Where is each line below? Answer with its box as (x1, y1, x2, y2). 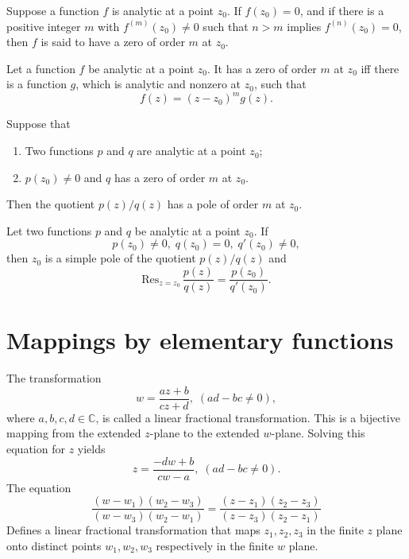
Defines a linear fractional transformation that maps (6, 522, 260, 538)
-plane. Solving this (271, 425, 365, 441)
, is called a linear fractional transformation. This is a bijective (95, 409, 400, 425)
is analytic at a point (111, 2, 214, 18)
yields (77, 441, 106, 457)
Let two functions (6, 222, 92, 239)
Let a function (6, 60, 75, 76)
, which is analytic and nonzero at (75, 76, 241, 92)
